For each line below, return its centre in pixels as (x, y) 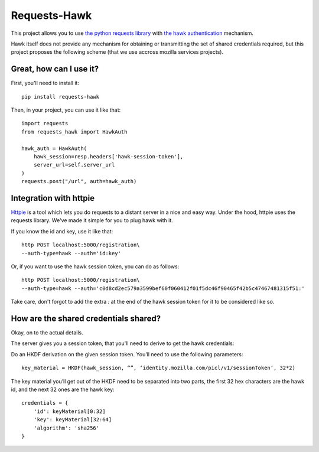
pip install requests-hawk (61, 97)
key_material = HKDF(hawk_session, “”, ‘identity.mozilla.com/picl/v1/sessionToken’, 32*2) (158, 368)
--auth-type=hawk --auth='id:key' (71, 253)
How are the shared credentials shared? (86, 318)
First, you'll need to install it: (45, 83)
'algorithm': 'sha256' (66, 428)
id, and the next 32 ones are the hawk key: (63, 389)
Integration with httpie (53, 198)
